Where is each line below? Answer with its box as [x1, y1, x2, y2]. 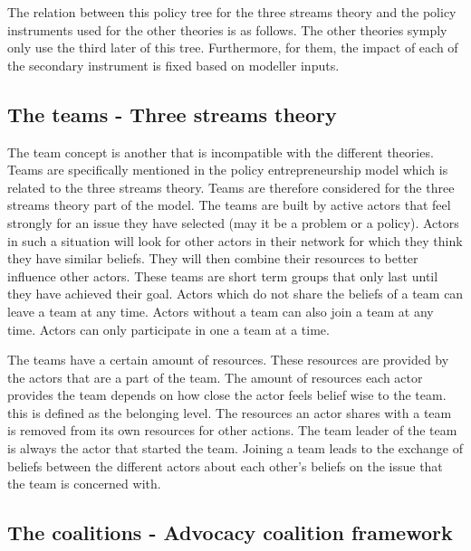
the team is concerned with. [7, 474, 161, 493]
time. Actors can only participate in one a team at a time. [7, 319, 330, 338]
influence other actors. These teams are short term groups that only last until [7, 266, 438, 285]
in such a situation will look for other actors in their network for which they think [7, 231, 463, 250]
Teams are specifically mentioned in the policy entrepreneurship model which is [7, 160, 448, 179]
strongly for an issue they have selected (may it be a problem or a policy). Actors [7, 213, 459, 232]
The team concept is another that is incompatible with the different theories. [7, 142, 434, 161]
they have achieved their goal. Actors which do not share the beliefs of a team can [7, 284, 464, 303]
